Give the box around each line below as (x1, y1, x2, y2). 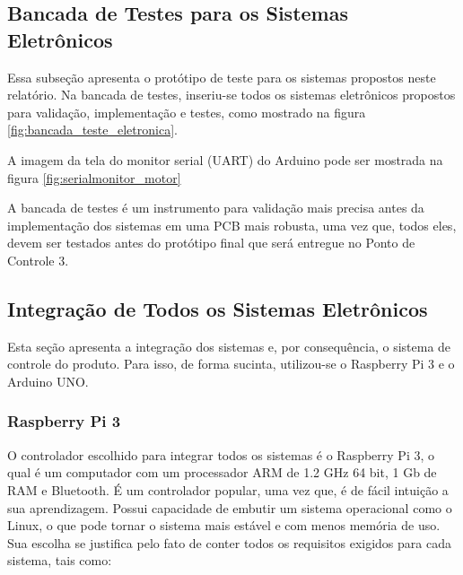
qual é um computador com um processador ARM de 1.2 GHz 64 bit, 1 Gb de (7, 463, 437, 482)
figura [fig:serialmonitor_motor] (7, 168, 181, 187)
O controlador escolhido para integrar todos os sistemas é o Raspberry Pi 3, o (7, 445, 435, 464)
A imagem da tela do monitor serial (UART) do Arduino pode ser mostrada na (7, 150, 443, 169)
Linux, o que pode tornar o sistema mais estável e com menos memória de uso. (7, 516, 441, 535)
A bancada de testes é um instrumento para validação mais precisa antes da (7, 198, 424, 217)
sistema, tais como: (7, 551, 112, 570)
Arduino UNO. (7, 371, 89, 390)
